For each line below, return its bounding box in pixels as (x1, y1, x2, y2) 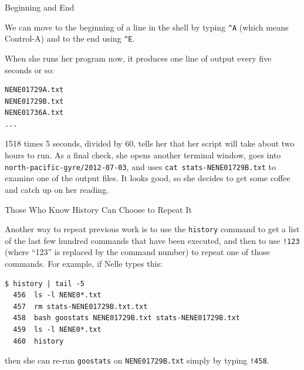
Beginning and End (5, 1, 75, 13)
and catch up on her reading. (5, 183, 109, 195)
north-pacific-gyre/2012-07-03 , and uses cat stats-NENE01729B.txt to (5, 160, 276, 172)
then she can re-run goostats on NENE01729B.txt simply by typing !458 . (5, 354, 269, 366)
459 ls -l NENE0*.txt (13, 325, 102, 334)
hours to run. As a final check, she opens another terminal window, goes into (5, 149, 281, 161)
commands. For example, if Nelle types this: (5, 257, 163, 269)
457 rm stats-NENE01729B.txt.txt (13, 302, 148, 311)
